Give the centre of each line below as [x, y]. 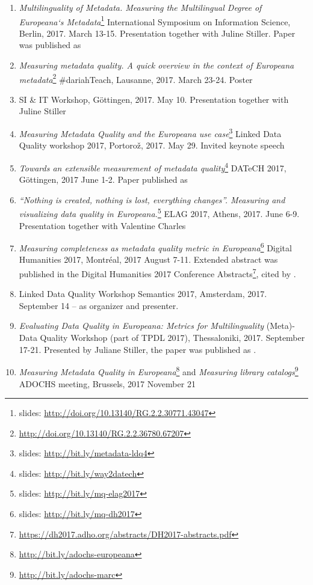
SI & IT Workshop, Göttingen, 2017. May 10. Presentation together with [154, 99]
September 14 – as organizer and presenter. [99, 305]
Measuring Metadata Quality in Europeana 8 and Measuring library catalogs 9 [159, 371]
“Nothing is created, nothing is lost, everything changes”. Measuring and [152, 199]
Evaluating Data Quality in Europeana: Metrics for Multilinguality [141, 326]
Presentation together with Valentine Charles [102, 225]
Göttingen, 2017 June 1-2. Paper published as [103, 179]
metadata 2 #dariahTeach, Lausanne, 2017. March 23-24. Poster [136, 78]
